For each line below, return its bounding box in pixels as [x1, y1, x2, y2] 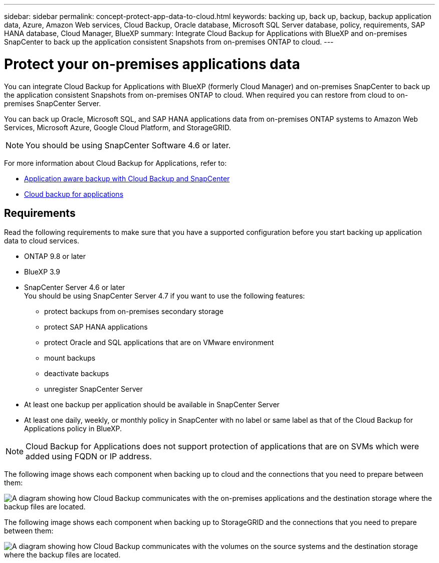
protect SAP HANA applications [44, 323, 148, 332]
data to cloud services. [4, 236, 80, 245]
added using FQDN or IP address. [26, 451, 152, 462]
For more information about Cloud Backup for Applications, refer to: [4, 158, 227, 167]
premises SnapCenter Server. [4, 99, 101, 108]
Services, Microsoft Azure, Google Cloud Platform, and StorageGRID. [4, 123, 232, 132]
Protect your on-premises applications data [4, 55, 300, 73]
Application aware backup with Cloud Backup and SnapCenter [24, 174, 230, 183]
